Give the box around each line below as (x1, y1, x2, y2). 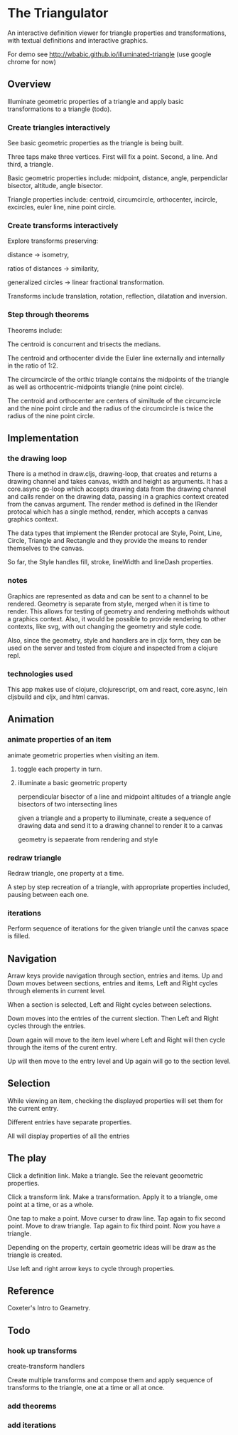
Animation (7, 713, 55, 725)
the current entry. (7, 1104, 59, 1112)
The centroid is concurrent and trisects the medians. (7, 340, 161, 348)
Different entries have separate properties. (7, 1117, 132, 1126)
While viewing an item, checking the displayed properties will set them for (7, 1096, 224, 1105)
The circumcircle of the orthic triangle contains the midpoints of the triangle (7, 375, 229, 383)
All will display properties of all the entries (7, 1131, 130, 1140)
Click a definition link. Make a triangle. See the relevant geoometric (7, 1171, 204, 1180)
